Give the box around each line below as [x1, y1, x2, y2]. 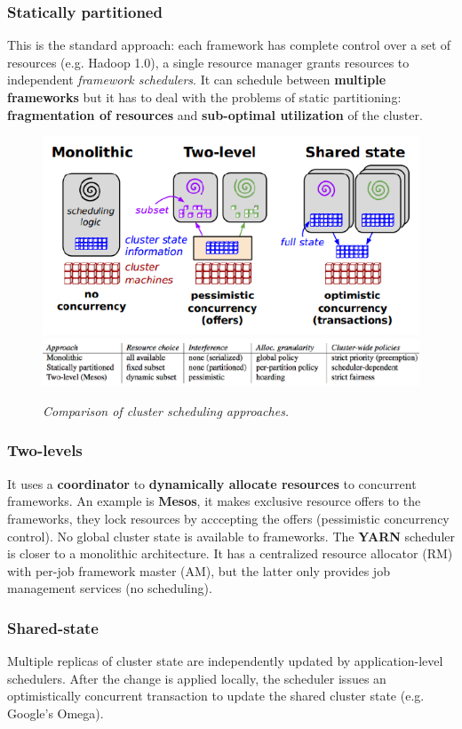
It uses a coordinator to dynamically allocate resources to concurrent [7, 474, 417, 493]
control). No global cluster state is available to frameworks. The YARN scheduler [7, 526, 455, 545]
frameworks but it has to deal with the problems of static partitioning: [7, 88, 402, 106]
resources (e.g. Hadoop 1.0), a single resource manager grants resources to [7, 52, 410, 71]
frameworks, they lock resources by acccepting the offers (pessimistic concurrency [7, 509, 450, 527]
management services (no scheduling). [7, 579, 212, 597]
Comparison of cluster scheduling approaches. [43, 401, 290, 420]
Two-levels [7, 439, 83, 461]
